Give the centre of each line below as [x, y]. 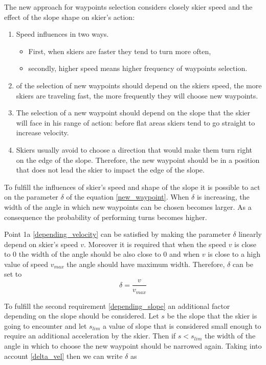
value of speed [26, 264]
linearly [250, 234]
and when [184, 254]
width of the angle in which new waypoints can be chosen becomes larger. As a [128, 206]
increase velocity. [42, 132]
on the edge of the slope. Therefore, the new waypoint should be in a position [138, 160]
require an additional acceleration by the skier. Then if [90, 336]
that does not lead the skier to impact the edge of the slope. [110, 170]
